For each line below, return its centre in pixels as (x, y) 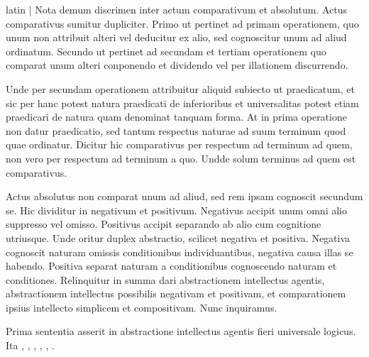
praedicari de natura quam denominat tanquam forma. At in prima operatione (176, 117)
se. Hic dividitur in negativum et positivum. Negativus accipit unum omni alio (176, 210)
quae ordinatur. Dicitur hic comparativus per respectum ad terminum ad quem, (179, 144)
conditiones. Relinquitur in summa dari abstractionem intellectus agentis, (165, 279)
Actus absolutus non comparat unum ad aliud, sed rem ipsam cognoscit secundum (184, 196)
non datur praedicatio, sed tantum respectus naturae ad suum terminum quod (176, 130)
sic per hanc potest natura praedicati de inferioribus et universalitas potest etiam (182, 103)
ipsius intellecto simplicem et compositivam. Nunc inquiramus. (142, 307)
